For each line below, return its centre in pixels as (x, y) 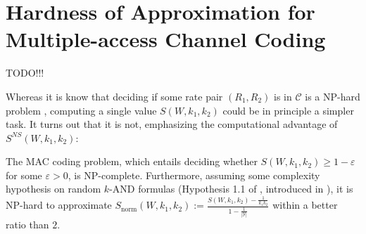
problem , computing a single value (81, 110)
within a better (305, 205)
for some (24, 175)
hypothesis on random (53, 189)
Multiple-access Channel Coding (166, 39)
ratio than (27, 224)
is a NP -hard (333, 96)
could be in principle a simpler (288, 110)
